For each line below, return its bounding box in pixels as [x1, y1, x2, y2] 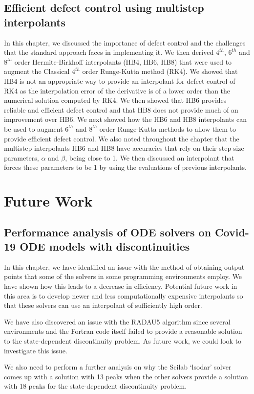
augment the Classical [4, 66, 70, 76]
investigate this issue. [4, 345, 67, 355]
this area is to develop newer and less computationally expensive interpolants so [4, 290, 243, 301]
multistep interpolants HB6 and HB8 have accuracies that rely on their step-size [4, 143, 244, 153]
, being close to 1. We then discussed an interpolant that [65, 152, 234, 162]
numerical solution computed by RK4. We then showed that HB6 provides [4, 95, 227, 105]
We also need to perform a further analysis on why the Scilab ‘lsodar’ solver [4, 362, 232, 372]
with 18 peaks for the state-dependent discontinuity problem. [4, 381, 187, 391]
